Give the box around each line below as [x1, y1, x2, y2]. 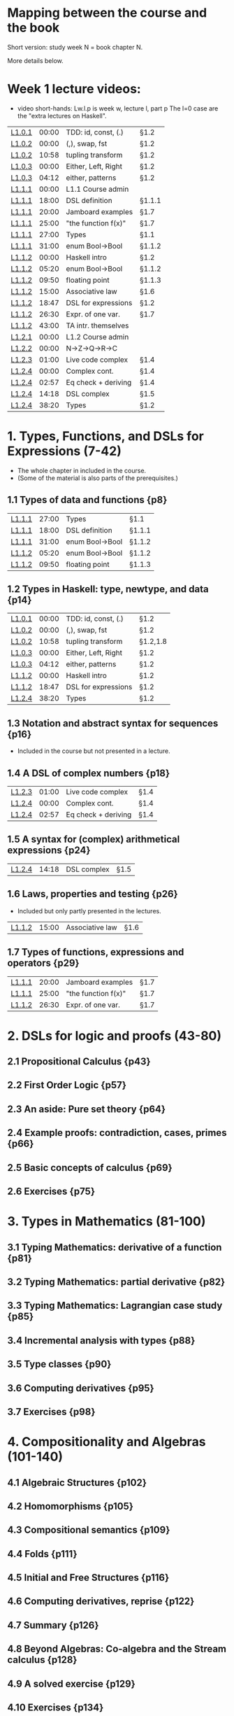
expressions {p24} [7, 845, 91, 857]
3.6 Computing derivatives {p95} [7, 1382, 155, 1394]
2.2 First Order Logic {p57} [7, 1079, 127, 1091]
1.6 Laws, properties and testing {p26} [7, 888, 178, 900]
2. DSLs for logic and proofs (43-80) [7, 1027, 222, 1043]
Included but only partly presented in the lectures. [17, 906, 162, 915]
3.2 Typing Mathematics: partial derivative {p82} [7, 1276, 226, 1288]
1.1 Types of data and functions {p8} [7, 494, 168, 506]
